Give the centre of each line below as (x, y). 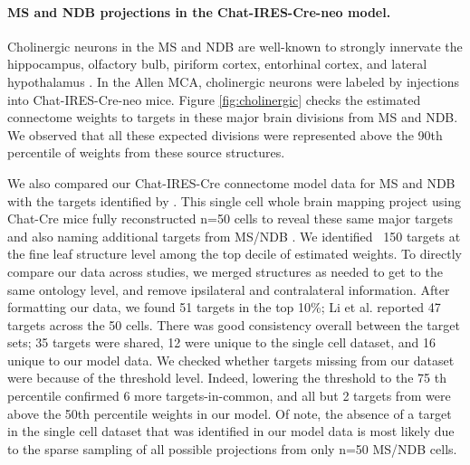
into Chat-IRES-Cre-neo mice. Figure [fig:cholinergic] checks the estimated (214, 99)
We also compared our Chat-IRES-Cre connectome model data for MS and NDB (231, 182)
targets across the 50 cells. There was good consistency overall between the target (234, 324)
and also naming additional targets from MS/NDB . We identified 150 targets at (234, 236)
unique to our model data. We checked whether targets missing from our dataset (231, 360)
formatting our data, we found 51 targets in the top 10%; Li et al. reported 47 (224, 307)
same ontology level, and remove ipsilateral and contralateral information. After (229, 289)
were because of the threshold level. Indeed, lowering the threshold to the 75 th (227, 378)
